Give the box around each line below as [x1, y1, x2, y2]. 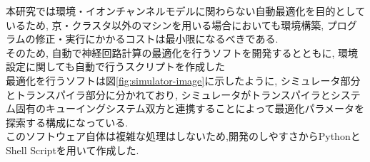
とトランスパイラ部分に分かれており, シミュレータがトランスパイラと [6, 87, 331, 102]
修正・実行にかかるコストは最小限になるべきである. [35, 31, 279, 46]
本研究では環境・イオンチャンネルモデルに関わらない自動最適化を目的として [6, 4, 366, 18]
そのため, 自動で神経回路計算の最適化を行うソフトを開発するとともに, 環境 [6, 45, 359, 60]
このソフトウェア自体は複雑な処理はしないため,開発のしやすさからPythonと [6, 129, 361, 144]
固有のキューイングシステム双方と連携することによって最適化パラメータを [15, 101, 365, 116]
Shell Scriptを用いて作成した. [6, 142, 139, 157]
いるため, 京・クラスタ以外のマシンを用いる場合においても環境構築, [6, 17, 324, 32]
